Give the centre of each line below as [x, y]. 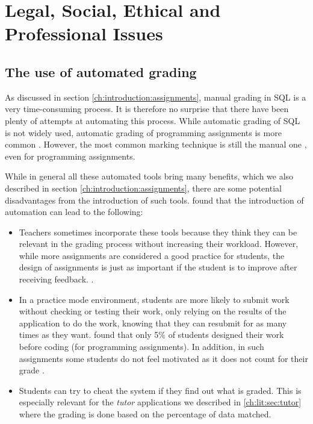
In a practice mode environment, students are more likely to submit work [154, 299]
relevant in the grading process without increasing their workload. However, [159, 244]
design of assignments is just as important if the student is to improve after [158, 267]
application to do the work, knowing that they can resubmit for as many [153, 323]
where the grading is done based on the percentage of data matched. [145, 414]
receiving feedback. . [56, 279]
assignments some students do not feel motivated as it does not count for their [163, 358]
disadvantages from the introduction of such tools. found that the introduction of [154, 200]
